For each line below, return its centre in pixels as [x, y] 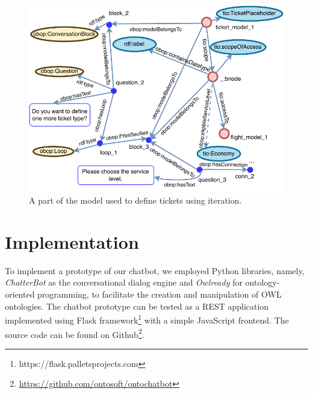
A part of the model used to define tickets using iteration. [135, 200]
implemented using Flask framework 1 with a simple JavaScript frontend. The [147, 319]
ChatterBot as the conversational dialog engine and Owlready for [124, 282]
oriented [20, 294]
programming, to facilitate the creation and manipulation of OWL [160, 294]
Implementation [72, 241]
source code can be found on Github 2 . [75, 333]
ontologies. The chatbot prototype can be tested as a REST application [137, 306]
